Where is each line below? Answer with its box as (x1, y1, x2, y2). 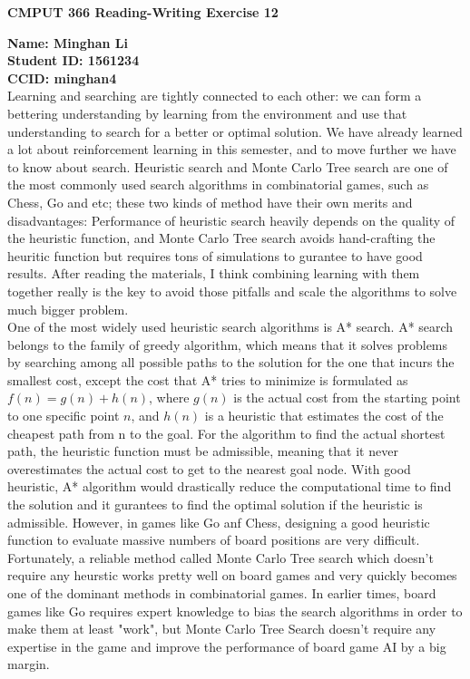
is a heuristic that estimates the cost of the (204, 406, 444, 425)
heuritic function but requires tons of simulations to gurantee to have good (7, 246, 423, 265)
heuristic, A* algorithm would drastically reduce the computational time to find (7, 477, 452, 496)
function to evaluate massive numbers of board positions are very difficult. (7, 530, 420, 549)
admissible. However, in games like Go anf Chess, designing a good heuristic (7, 512, 430, 531)
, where (149, 388, 190, 407)
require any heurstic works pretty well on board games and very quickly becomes (7, 566, 457, 585)
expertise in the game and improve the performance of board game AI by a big (7, 636, 446, 655)
